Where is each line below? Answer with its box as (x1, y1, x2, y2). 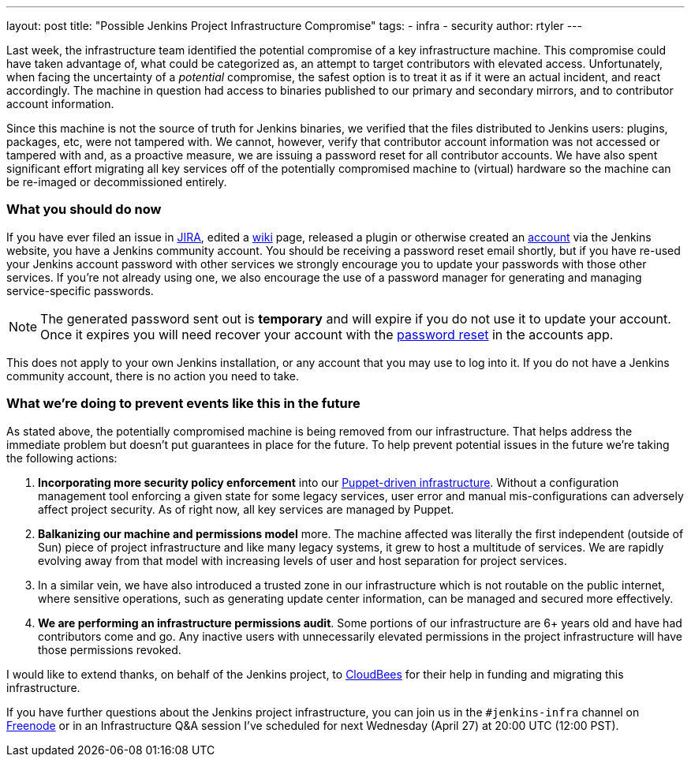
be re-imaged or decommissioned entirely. (6, 175, 227, 189)
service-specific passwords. (6, 283, 154, 297)
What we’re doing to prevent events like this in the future (6, 395, 360, 412)
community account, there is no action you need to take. (6, 368, 299, 383)
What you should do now (6, 201, 162, 218)
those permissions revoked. (38, 642, 181, 656)
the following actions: (6, 451, 118, 465)
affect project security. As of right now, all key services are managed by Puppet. (38, 502, 454, 516)
